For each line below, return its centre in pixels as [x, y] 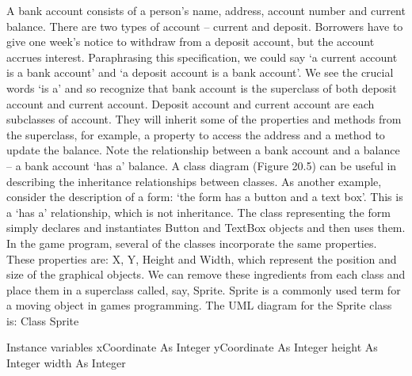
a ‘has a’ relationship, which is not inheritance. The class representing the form [198, 212]
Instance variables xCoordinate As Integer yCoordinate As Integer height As [192, 347]
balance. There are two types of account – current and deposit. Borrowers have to [205, 26]
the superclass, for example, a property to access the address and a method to [196, 134]
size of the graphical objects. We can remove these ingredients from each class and [206, 274]
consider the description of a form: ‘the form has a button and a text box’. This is [205, 197]
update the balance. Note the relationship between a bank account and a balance [203, 150]
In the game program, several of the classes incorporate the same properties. [192, 243]
